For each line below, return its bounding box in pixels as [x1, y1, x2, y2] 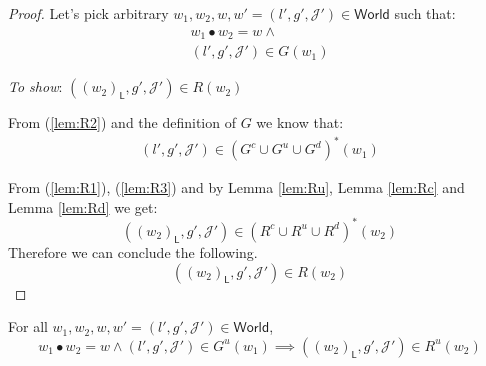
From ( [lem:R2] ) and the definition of [8, 112, 236, 133]
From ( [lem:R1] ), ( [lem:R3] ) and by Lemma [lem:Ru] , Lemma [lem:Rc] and [8, 177, 465, 198]
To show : [8, 76, 63, 97]
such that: [394, 3, 456, 23]
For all [8, 316, 48, 337]
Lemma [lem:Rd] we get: [8, 196, 158, 217]
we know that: [256, 112, 344, 133]
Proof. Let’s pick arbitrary [8, 3, 169, 23]
